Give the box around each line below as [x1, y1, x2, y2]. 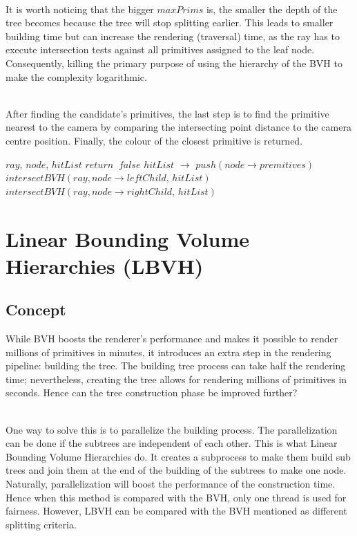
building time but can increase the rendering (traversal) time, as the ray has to [6, 28, 340, 43]
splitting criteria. [6, 517, 77, 531]
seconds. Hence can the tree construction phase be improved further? [6, 385, 298, 400]
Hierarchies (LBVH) [6, 251, 204, 279]
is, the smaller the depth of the [206, 1, 338, 16]
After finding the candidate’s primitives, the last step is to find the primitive [6, 106, 329, 120]
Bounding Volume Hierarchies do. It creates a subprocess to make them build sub [6, 449, 351, 463]
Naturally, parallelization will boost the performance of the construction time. [6, 477, 336, 491]
